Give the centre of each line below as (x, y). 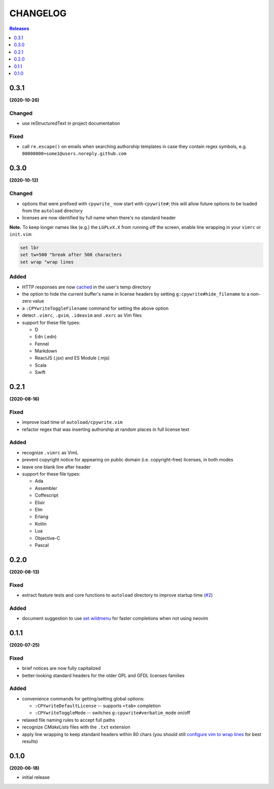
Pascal (42, 545)
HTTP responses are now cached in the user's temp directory (87, 287)
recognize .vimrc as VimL (50, 452)
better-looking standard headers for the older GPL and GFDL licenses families (103, 675)
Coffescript (46, 495)
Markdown (46, 351)
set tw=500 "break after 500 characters (71, 255)
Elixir (40, 502)
